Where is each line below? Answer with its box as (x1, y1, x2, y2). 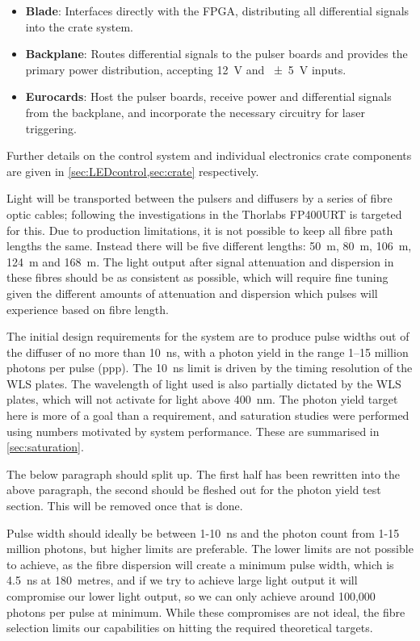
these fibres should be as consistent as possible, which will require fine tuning (6, 269, 388, 286)
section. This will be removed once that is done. (6, 497, 243, 514)
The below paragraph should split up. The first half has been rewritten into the (6, 465, 401, 482)
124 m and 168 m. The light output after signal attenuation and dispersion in (6, 253, 394, 270)
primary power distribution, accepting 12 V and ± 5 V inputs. (25, 61, 346, 78)
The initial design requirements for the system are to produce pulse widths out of (6, 328, 409, 345)
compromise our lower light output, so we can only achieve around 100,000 (6, 588, 376, 604)
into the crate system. (25, 18, 133, 35)
